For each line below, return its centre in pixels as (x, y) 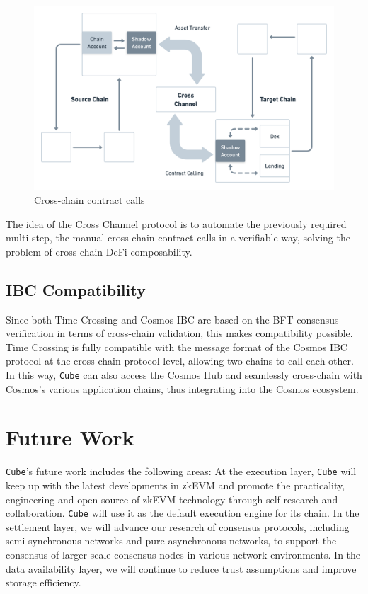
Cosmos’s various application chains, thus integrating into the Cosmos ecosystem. (182, 388)
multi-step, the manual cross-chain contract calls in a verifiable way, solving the (178, 238)
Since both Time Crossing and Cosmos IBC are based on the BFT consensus (172, 319)
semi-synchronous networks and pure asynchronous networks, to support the (171, 541)
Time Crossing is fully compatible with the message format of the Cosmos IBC (177, 347)
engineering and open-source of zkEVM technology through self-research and (172, 499)
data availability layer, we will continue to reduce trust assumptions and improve (181, 568)
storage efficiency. (44, 582)
